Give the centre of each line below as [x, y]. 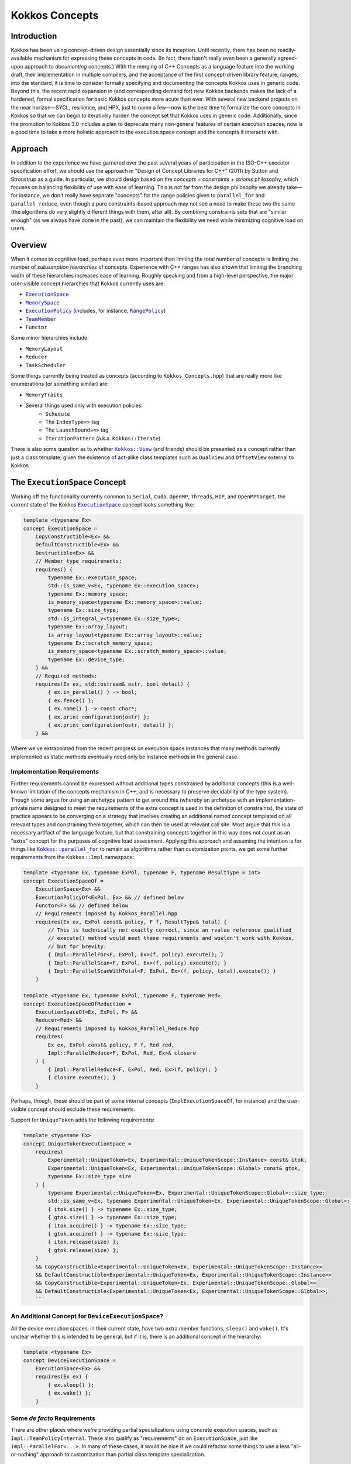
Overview [29, 245]
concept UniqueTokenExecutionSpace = [77, 1144]
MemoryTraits [44, 395]
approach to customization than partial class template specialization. [123, 1455]
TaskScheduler [46, 365]
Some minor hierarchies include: [50, 338]
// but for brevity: [77, 946]
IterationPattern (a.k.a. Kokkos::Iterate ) [103, 438]
